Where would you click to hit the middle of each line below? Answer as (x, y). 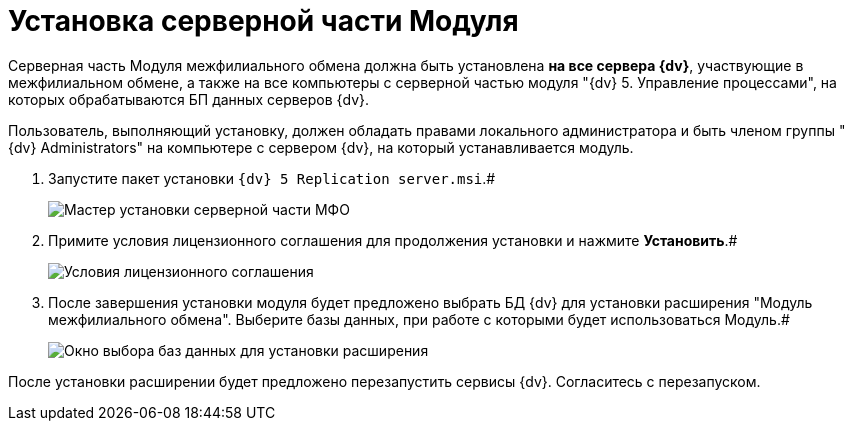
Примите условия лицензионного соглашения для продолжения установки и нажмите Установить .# (393, 240)
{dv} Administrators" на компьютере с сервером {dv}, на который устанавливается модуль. (321, 147)
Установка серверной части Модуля (263, 21)
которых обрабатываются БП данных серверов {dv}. (189, 99)
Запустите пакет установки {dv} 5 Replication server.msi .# (272, 178)
